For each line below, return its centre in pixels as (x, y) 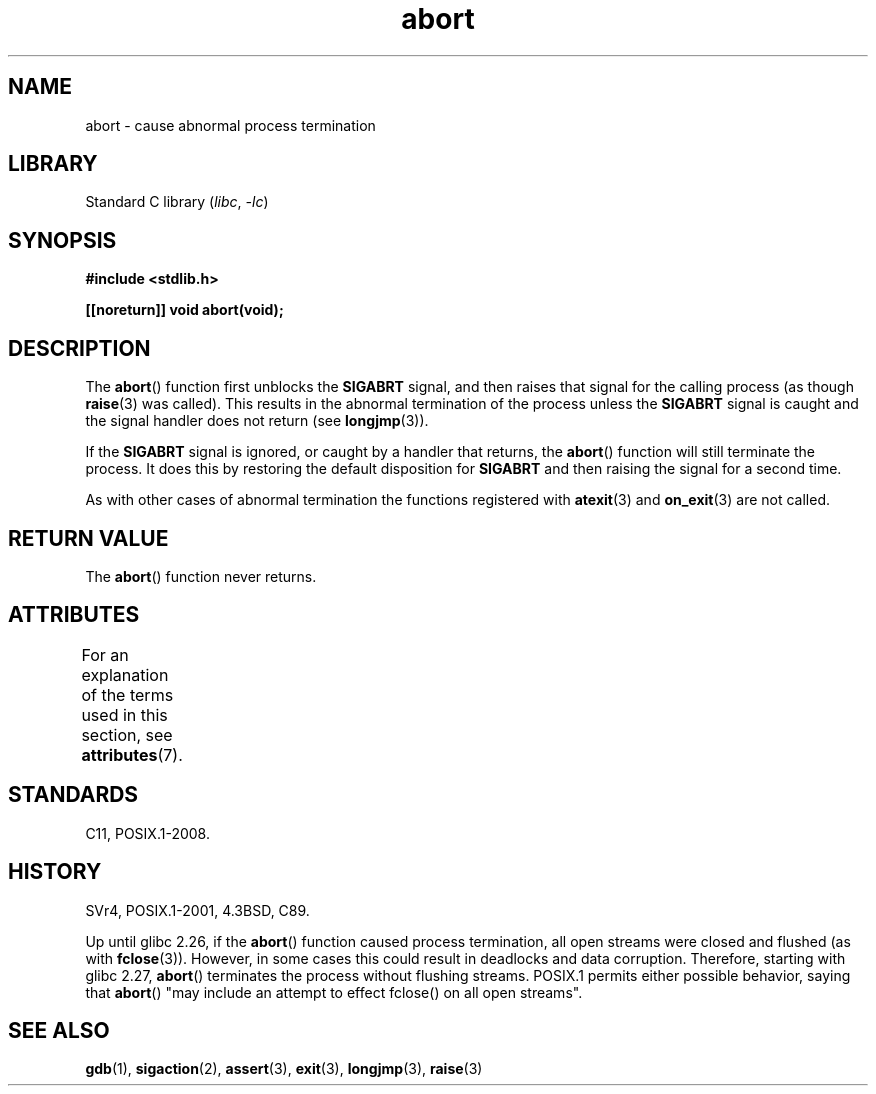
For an (105, 654)
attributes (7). (132, 754)
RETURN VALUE (88, 538)
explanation (125, 674)
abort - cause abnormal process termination (230, 125)
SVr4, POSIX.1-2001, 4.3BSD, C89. (197, 910)
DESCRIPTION (79, 348)
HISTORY (55, 872)
